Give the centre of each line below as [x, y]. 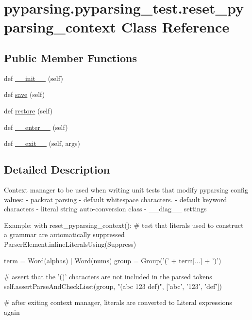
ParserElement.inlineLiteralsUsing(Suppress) [70, 244]
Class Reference [175, 27]
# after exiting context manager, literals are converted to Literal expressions [118, 302]
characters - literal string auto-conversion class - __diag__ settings [105, 209]
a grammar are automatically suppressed [64, 234]
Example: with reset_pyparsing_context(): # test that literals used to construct [124, 225]
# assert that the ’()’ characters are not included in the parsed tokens [108, 277]
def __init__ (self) [34, 78]
